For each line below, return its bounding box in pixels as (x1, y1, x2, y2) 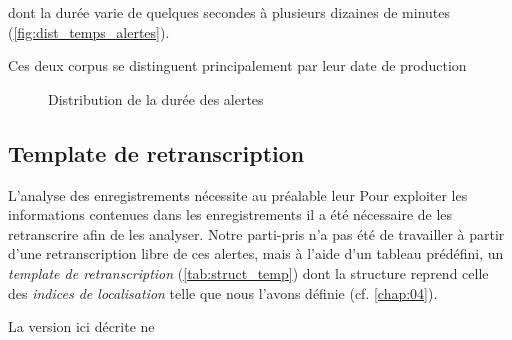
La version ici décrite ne (8, 316, 155, 337)
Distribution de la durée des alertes (48, 88, 264, 109)
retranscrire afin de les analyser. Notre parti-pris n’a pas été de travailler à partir (8, 223, 505, 244)
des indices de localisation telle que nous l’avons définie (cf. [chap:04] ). (8, 282, 438, 303)
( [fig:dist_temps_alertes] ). (8, 21, 170, 42)
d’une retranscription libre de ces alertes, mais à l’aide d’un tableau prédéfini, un (8, 243, 504, 264)
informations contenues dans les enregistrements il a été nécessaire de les (8, 204, 453, 225)
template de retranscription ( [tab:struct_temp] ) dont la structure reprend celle (8, 262, 489, 283)
